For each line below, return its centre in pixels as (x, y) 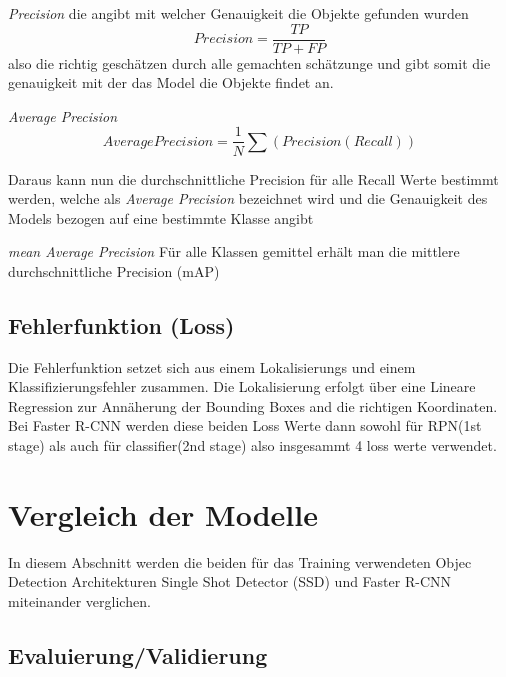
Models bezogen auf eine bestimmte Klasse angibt (161, 217)
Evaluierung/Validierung (138, 654)
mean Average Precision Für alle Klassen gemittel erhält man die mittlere (234, 251)
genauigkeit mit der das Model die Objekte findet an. (171, 82)
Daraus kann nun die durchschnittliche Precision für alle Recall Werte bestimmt (253, 178)
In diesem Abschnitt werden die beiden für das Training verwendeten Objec (240, 561)
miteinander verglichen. (79, 600)
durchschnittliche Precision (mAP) (114, 270)
